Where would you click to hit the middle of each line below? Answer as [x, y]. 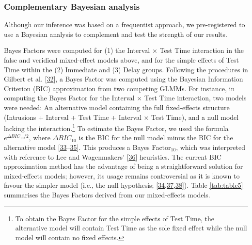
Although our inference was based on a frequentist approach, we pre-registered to [125, 24]
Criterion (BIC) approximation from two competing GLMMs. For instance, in [119, 88]
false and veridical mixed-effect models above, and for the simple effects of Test [121, 60]
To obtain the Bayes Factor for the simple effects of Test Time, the [115, 218]
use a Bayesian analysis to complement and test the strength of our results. [116, 34]
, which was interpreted [211, 147]
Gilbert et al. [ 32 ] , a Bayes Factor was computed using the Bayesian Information [124, 79]
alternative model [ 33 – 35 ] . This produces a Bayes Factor [87, 147]
